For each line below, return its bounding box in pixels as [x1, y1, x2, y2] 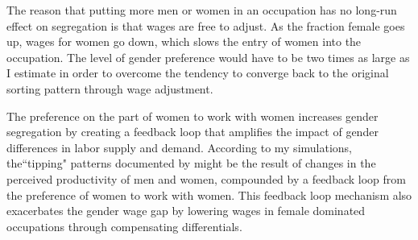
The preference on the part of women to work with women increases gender [6, 107, 379, 124]
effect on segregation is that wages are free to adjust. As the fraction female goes [6, 17, 405, 34]
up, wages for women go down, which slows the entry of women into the [6, 33, 362, 50]
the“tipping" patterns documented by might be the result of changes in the [6, 155, 376, 172]
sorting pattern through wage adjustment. [6, 80, 213, 97]
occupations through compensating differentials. [6, 217, 242, 234]
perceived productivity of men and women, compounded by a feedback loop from [6, 170, 406, 187]
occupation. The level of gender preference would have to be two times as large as [6, 48, 410, 65]
